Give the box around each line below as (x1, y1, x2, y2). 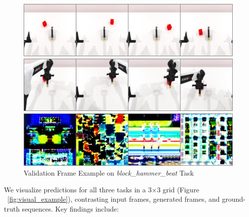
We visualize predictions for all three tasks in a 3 (4, 184, 152, 194)
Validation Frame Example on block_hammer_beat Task (24, 168, 194, 178)
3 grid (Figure (157, 184, 199, 194)
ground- (222, 194, 246, 204)
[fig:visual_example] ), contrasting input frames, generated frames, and (7, 194, 220, 204)
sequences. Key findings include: (22, 203, 119, 214)
